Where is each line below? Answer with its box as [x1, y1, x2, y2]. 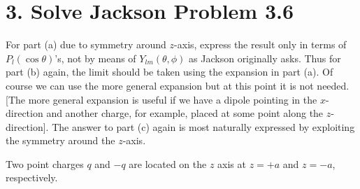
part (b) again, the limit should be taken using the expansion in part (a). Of [6, 64, 333, 79]
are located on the [129, 156, 207, 171]
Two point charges [6, 156, 84, 171]
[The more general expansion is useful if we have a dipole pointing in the [6, 92, 317, 106]
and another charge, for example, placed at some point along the [46, 106, 324, 120]
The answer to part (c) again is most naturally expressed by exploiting [52, 119, 355, 134]
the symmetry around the [6, 133, 115, 148]
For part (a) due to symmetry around [6, 37, 166, 52]
